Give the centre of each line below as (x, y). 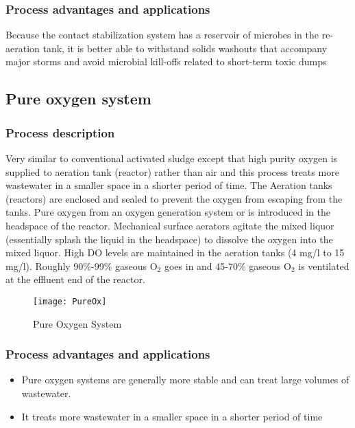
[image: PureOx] (70, 301)
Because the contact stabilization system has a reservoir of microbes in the (162, 35)
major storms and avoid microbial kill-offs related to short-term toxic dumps (166, 61)
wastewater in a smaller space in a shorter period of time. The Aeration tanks (169, 185)
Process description (60, 132)
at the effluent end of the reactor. (75, 279)
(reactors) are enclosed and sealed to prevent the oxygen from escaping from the (174, 198)
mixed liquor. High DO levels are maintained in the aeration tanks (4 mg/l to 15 (175, 252)
